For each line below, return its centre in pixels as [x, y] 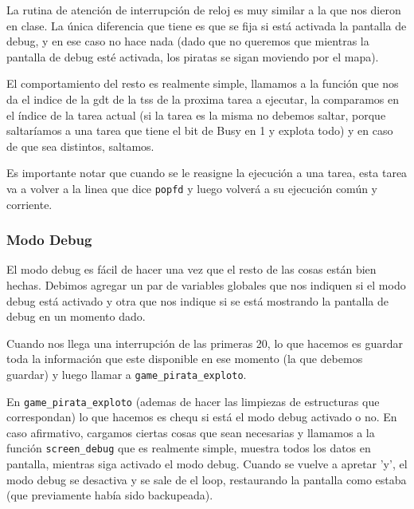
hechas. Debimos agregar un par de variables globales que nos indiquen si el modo [206, 285]
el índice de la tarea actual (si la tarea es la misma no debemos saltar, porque [196, 114]
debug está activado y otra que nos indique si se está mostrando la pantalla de [198, 300]
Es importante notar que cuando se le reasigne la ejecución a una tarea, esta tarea [207, 173]
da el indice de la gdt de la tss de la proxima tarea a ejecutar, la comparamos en [203, 99]
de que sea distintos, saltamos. [80, 146]
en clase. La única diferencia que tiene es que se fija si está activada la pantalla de [207, 25]
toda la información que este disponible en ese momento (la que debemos [185, 359]
